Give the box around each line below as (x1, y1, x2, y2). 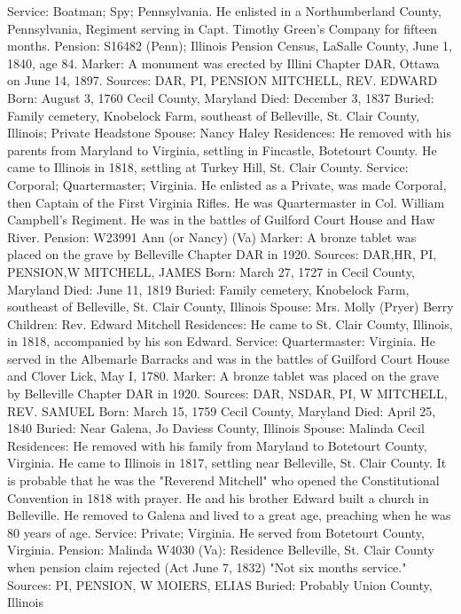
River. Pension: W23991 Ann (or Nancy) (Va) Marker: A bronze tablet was (7, 227, 417, 246)
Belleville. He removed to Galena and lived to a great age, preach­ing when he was (7, 506, 451, 524)
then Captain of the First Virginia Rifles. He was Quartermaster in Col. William (7, 193, 445, 211)
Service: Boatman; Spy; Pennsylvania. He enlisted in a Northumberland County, (7, 2, 441, 20)
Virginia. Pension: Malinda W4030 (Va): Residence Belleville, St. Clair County (7, 540, 434, 559)
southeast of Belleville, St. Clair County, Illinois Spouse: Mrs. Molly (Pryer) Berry (7, 297, 454, 316)
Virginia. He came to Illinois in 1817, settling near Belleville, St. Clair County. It (7, 453, 447, 472)
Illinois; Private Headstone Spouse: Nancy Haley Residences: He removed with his (7, 123, 452, 142)
